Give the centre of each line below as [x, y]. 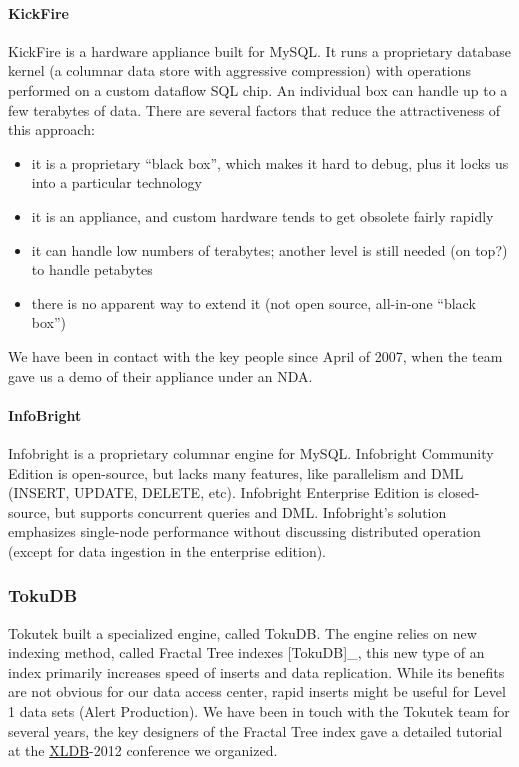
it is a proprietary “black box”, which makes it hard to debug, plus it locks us [270, 162]
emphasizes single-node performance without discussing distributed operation [244, 531]
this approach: [51, 129]
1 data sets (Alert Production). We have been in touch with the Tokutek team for [259, 711]
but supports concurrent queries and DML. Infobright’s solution [250, 511]
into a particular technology [116, 182]
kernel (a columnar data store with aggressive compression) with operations [240, 70]
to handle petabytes [92, 269]
